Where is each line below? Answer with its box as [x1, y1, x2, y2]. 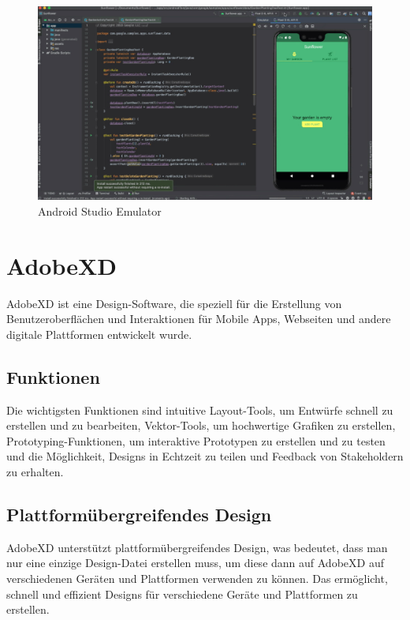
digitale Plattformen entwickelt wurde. [6, 325, 192, 342]
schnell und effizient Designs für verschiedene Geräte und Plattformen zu [6, 585, 358, 602]
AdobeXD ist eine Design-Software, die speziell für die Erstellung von [6, 295, 342, 311]
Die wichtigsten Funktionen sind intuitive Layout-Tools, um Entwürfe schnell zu [6, 401, 393, 418]
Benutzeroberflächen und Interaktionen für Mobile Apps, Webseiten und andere [6, 310, 391, 327]
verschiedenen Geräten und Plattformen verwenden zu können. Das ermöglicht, [6, 570, 388, 587]
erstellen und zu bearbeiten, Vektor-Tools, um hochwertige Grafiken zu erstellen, [6, 417, 396, 434]
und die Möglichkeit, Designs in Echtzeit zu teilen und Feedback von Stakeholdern [6, 448, 404, 464]
